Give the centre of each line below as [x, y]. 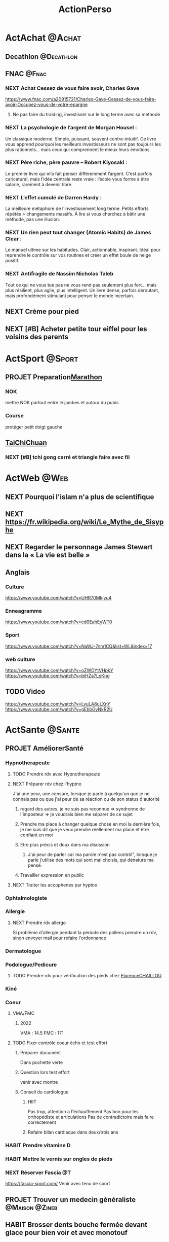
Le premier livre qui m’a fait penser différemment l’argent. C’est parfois [79, 173]
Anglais [18, 572]
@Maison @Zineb [31, 1207]
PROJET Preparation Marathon [54, 377]
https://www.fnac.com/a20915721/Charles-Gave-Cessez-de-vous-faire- [81, 99]
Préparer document [40, 1053]
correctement [42, 1122]
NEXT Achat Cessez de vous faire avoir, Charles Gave [72, 88]
